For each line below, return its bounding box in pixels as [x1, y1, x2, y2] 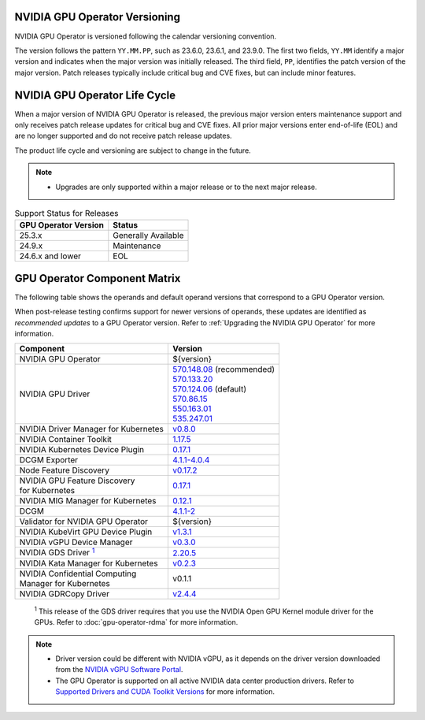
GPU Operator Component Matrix [14, 272, 181, 285]
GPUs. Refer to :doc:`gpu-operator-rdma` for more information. [34, 618, 238, 627]
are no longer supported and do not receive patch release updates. [14, 131, 232, 141]
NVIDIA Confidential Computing [19, 568, 137, 579]
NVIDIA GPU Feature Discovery [19, 475, 135, 486]
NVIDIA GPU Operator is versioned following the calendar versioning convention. [14, 32, 277, 41]
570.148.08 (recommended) [172, 364, 275, 375]
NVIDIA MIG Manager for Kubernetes [19, 495, 157, 507]
